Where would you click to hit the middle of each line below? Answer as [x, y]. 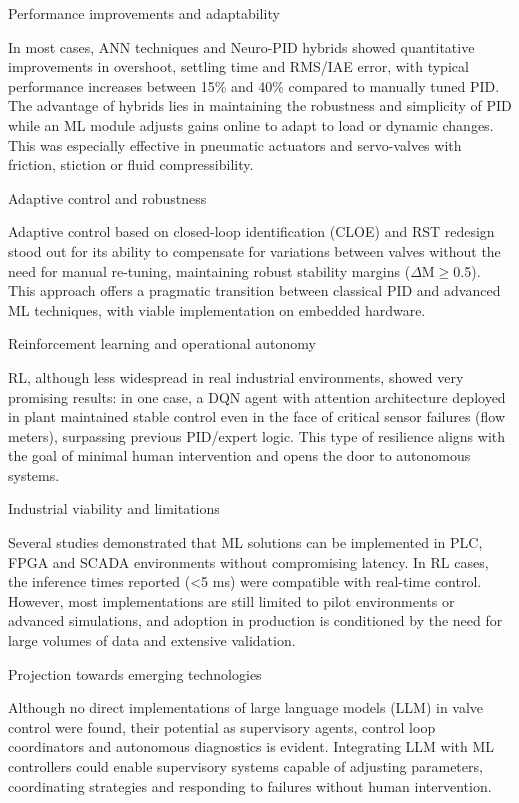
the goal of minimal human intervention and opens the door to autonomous [239, 455]
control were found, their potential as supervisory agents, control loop [222, 726]
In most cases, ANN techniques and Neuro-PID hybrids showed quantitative [241, 46]
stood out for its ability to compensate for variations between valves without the [254, 250]
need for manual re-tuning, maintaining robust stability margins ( [209, 270]
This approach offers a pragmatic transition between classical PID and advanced [254, 290]
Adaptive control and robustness [107, 197]
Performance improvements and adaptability [144, 13]
